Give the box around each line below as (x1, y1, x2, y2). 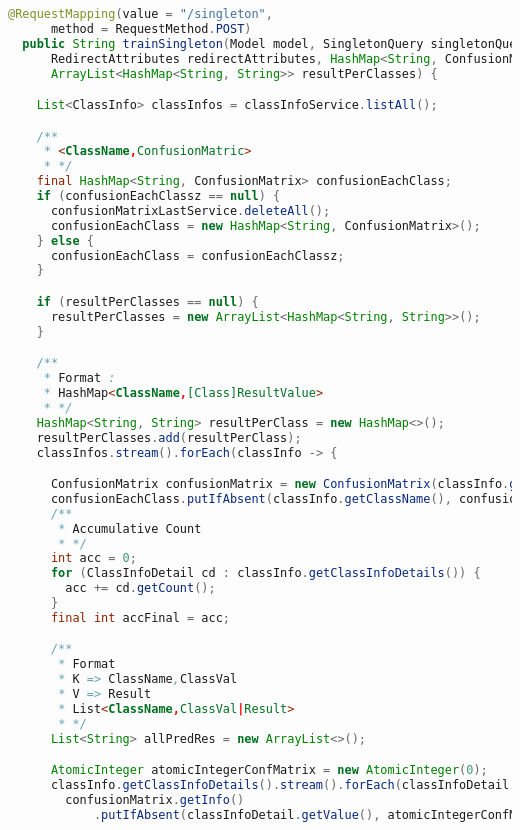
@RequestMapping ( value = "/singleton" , (8, 7, 273, 21)
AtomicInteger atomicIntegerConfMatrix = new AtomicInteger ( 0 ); (50, 763, 488, 778)
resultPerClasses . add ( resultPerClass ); (36, 430, 302, 445)
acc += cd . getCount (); (65, 581, 216, 596)
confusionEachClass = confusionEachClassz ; (50, 248, 345, 263)
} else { (36, 233, 94, 248)
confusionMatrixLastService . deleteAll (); (50, 203, 331, 218)
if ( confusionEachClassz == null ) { (36, 189, 281, 204)
